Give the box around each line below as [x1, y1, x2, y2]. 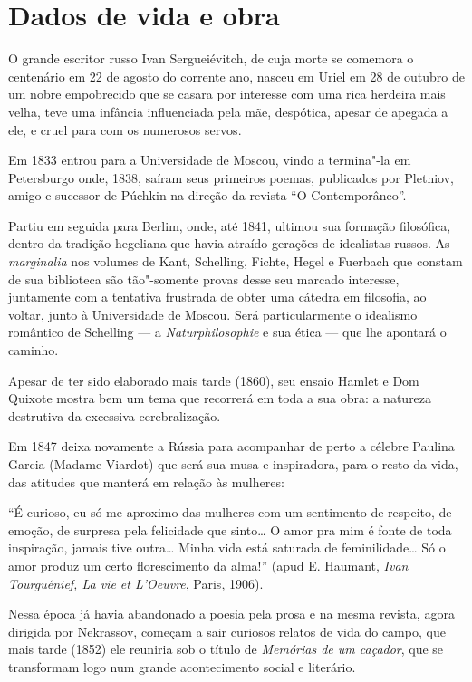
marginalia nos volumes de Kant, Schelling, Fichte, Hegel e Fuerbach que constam [8, 252, 463, 271]
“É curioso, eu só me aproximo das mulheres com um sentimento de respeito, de [8, 503, 452, 522]
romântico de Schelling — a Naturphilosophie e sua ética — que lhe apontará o [8, 322, 447, 341]
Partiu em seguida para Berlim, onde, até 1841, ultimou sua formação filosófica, [8, 216, 451, 235]
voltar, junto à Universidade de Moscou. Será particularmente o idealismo [8, 304, 418, 323]
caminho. [8, 341, 59, 360]
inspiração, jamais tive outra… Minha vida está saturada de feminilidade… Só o [8, 538, 446, 557]
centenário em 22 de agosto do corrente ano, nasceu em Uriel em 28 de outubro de [8, 66, 465, 85]
